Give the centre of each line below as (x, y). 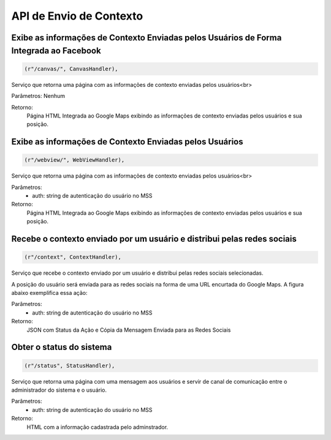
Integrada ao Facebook (56, 50)
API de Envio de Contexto (77, 16)
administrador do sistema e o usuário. (59, 390)
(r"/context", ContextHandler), (73, 257)
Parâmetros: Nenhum (38, 96)
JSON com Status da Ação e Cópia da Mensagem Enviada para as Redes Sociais (129, 330)
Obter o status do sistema (62, 347)
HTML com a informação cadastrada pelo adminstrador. (97, 427)
